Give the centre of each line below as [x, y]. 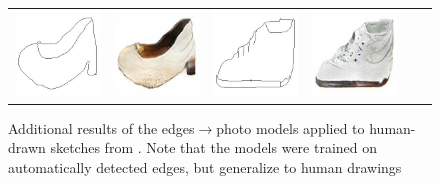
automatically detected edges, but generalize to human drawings [205, 167]
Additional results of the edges [101, 127]
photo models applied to [290, 127]
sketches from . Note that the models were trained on [214, 147]
